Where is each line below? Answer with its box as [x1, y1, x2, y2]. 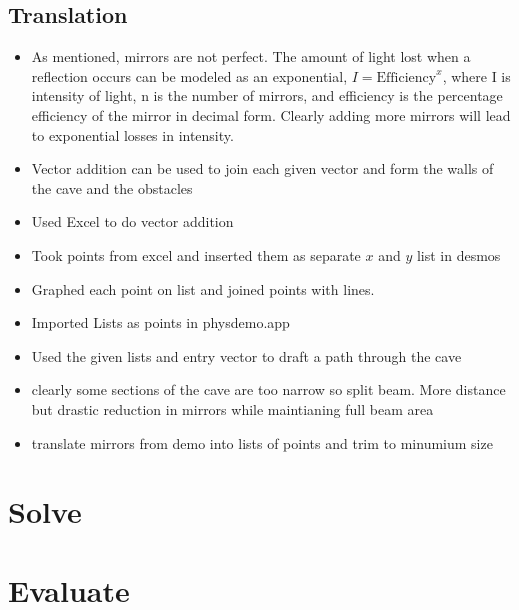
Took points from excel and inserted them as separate [31, 244, 361, 265]
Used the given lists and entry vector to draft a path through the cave [31, 345, 462, 366]
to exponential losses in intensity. [31, 124, 234, 145]
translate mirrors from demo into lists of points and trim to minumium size [31, 432, 493, 453]
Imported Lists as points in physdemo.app [31, 312, 290, 333]
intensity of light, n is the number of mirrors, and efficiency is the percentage [31, 85, 503, 106]
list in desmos [416, 244, 501, 265]
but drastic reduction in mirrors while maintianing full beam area [31, 398, 434, 419]
